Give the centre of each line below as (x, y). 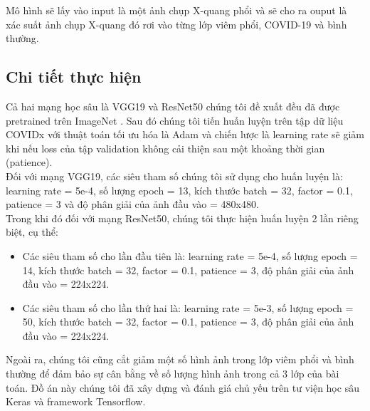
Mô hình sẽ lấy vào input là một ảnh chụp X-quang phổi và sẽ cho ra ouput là (176, 10)
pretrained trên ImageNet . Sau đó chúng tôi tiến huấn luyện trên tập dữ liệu (175, 120)
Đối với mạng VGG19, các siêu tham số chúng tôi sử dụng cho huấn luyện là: (174, 176)
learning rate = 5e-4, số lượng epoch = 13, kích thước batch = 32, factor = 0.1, (179, 190)
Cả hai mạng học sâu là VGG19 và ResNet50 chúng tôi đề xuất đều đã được (173, 106)
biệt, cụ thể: (32, 232)
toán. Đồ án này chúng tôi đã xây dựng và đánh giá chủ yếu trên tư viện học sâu (183, 387)
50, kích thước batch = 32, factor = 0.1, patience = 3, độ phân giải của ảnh (188, 322)
